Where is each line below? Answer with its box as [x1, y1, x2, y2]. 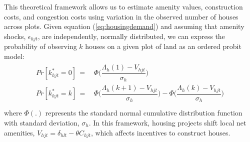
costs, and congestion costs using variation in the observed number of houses [4, 11, 238, 21]
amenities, [4, 127, 35, 137]
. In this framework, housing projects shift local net [88, 117, 246, 128]
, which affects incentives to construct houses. [90, 127, 230, 137]
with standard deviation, [4, 117, 79, 128]
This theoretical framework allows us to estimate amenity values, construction [4, 1, 243, 11]
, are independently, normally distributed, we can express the [37, 30, 225, 41]
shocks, [4, 30, 26, 41]
